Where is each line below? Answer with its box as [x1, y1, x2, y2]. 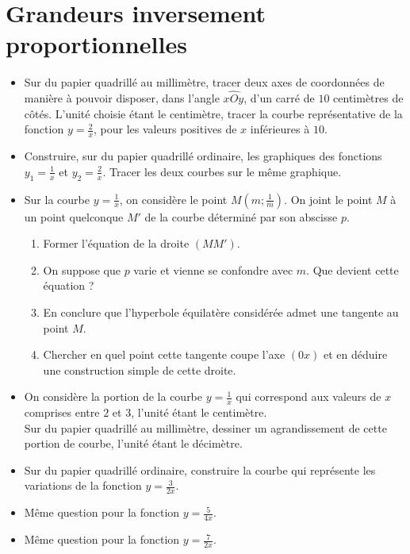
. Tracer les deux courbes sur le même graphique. [102, 163, 342, 179]
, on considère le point [119, 190, 228, 207]
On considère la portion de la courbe [24, 388, 203, 405]
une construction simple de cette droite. [43, 361, 236, 378]
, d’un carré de [243, 90, 315, 106]
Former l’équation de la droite [43, 235, 190, 252]
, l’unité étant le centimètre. [131, 404, 267, 421]
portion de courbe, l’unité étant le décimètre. [24, 435, 243, 452]
